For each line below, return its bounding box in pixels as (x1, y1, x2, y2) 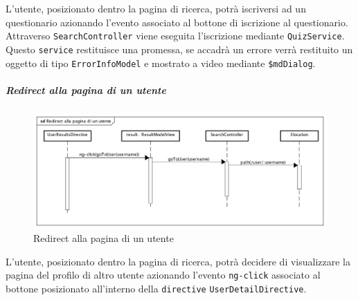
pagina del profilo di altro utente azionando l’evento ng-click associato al (6, 268, 321, 282)
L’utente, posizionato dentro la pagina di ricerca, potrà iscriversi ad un (6, 1, 306, 15)
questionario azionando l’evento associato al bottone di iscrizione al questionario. (6, 15, 348, 29)
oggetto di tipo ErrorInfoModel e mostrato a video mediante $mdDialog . (6, 55, 316, 70)
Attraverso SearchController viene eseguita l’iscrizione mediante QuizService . (6, 28, 345, 43)
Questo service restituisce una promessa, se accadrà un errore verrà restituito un (6, 41, 353, 56)
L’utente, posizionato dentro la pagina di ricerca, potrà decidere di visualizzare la (6, 254, 350, 268)
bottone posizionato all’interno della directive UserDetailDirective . (6, 281, 307, 296)
